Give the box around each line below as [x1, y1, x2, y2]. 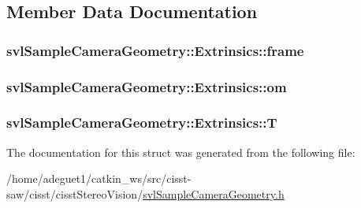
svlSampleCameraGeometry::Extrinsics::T [6, 113, 277, 132]
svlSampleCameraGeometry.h [143, 185, 285, 202]
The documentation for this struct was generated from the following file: [6, 143, 355, 160]
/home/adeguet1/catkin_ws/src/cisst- [6, 170, 192, 187]
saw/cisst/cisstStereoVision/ [6, 185, 143, 202]
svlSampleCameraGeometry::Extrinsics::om [6, 76, 287, 96]
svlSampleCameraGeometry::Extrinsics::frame [6, 40, 304, 60]
